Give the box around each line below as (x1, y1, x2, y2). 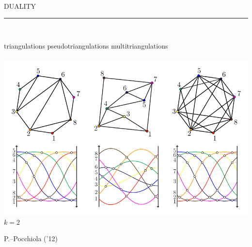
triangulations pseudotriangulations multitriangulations (4, 41, 168, 51)
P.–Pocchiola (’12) (4, 233, 58, 243)
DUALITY (4, 1, 36, 11)
